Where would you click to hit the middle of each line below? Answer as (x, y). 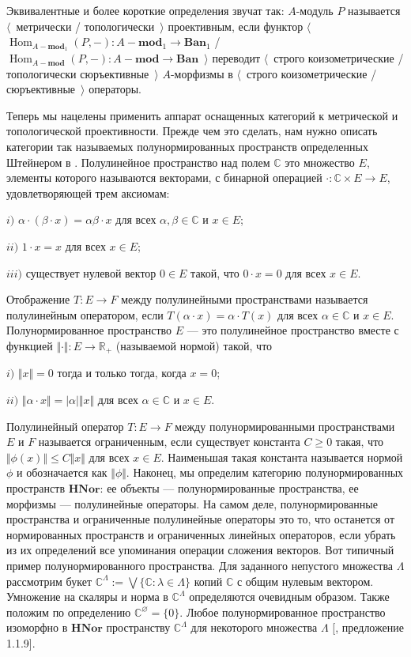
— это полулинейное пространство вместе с (293, 330)
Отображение (38, 299)
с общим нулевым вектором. (305, 581)
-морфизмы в (202, 73)
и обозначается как (62, 472)
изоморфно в (37, 627)
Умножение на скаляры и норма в (87, 597)
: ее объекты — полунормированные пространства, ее (229, 487)
